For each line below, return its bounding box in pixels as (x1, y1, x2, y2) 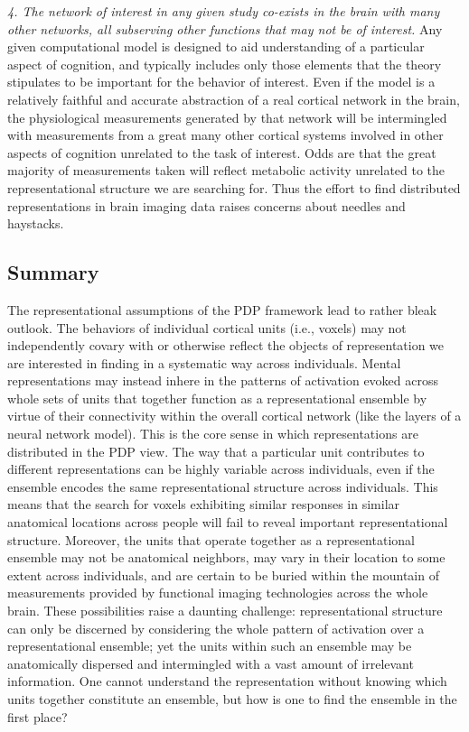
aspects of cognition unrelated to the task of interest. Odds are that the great (7, 143, 436, 162)
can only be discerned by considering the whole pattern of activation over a (7, 618, 425, 637)
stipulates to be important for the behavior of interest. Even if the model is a (7, 72, 436, 91)
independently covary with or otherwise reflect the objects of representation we (7, 336, 445, 355)
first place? (7, 707, 68, 726)
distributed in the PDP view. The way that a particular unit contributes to (7, 441, 425, 460)
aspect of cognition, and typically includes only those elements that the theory (7, 54, 442, 73)
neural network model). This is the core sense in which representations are (7, 424, 418, 443)
